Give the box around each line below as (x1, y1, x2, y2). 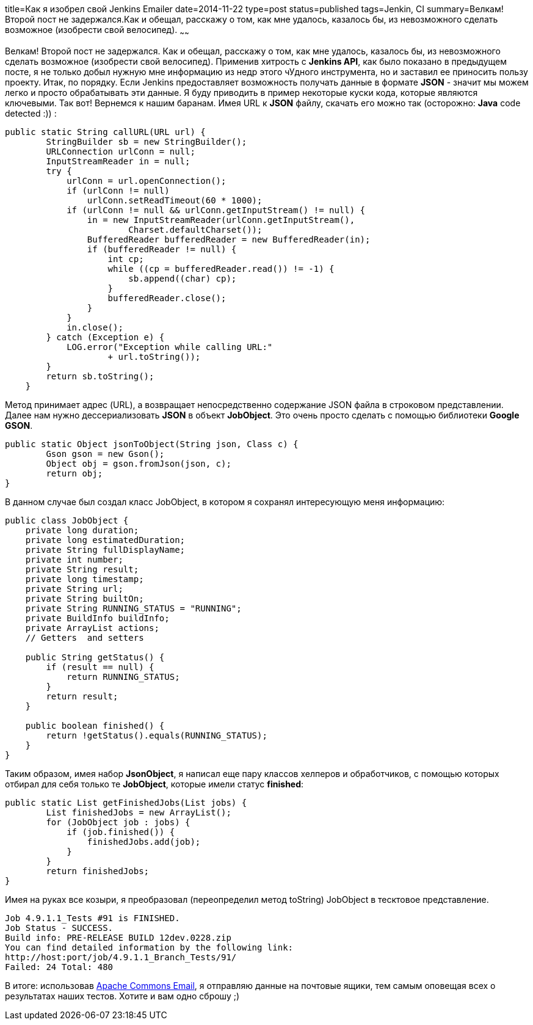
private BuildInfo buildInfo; (25, 613, 170, 623)
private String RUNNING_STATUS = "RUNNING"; (25, 603, 242, 613)
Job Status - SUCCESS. (5, 922, 114, 933)
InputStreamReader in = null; (46, 156, 190, 166)
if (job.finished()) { (67, 826, 175, 837)
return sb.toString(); (46, 371, 154, 381)
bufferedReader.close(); (107, 293, 227, 303)
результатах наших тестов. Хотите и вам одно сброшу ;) (5, 990, 240, 1001)
